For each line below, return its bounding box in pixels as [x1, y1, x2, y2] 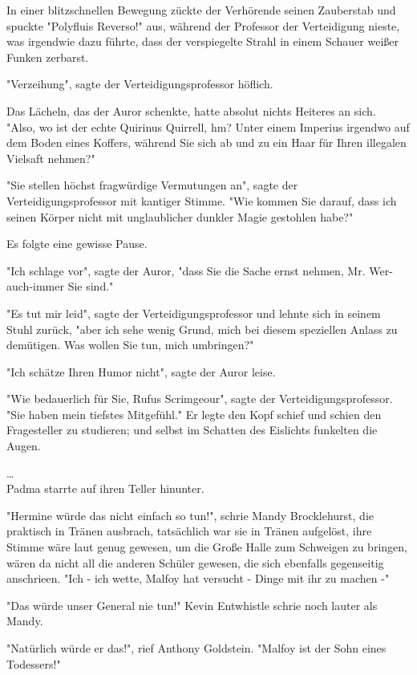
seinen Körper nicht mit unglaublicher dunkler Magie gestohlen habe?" [6, 208, 354, 225]
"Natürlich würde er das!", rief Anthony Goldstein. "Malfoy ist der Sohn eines [6, 640, 387, 656]
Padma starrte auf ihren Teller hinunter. [6, 480, 204, 497]
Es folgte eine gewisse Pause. [6, 235, 148, 252]
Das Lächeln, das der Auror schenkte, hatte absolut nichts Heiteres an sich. [6, 102, 376, 119]
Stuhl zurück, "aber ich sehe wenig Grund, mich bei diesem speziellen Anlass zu [6, 320, 398, 337]
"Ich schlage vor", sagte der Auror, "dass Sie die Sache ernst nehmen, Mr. [6, 262, 366, 279]
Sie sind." [67, 278, 114, 295]
